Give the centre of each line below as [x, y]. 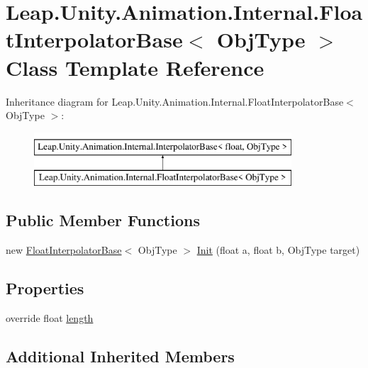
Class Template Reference [135, 67]
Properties [45, 288]
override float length [50, 317]
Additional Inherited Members [120, 356]
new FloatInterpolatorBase [64, 250]
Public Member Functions [103, 220]
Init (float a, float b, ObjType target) [278, 250]
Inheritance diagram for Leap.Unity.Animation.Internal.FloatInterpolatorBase [175, 101]
